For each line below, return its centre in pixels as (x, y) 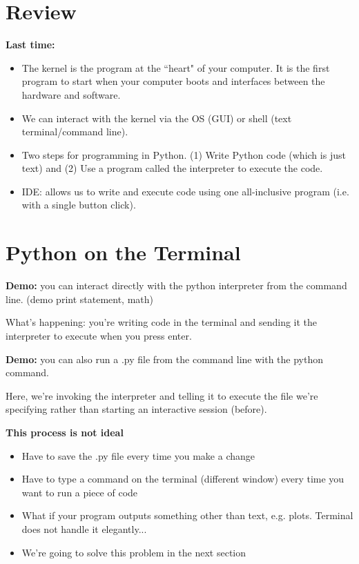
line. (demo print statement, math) (80, 299)
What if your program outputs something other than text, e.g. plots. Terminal (187, 515)
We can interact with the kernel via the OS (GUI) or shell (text (157, 118)
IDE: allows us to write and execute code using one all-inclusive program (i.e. (185, 191)
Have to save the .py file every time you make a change (138, 455)
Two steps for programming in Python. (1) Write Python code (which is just (184, 154)
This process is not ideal (65, 432)
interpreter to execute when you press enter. (99, 335)
